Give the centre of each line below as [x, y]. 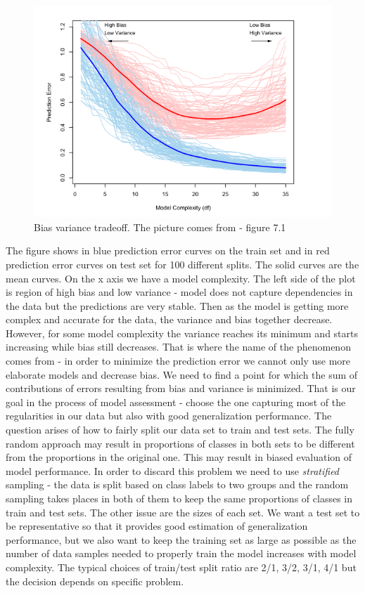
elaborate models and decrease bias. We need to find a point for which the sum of [182, 374]
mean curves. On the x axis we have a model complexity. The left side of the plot [181, 278]
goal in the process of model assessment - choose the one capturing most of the [176, 402]
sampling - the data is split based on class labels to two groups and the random [177, 484]
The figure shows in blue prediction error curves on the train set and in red [168, 250]
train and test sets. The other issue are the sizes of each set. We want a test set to [183, 512]
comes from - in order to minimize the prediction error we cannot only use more [178, 361]
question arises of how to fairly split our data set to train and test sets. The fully [180, 430]
